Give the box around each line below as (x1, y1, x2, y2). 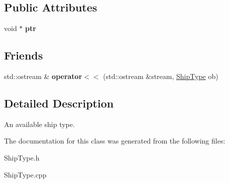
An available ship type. (4, 118, 75, 129)
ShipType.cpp (4, 169, 47, 179)
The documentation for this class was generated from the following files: (4, 135, 225, 146)
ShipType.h (4, 152, 40, 162)
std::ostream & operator (4, 71, 82, 81)
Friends (4, 47, 43, 63)
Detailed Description (4, 95, 114, 110)
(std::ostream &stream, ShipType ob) (103, 71, 218, 81)
